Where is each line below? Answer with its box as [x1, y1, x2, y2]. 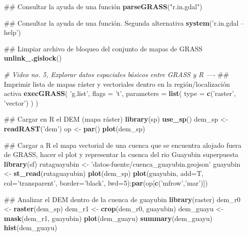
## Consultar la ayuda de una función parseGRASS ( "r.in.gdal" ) [4, 1, 202, 11]
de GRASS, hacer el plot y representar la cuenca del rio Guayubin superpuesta [4, 149, 239, 159]
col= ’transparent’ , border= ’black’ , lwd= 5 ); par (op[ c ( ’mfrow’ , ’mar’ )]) [4, 177, 208, 188]
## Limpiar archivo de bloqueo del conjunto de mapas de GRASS [4, 43, 202, 53]
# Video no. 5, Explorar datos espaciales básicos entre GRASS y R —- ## [4, 69, 229, 79]
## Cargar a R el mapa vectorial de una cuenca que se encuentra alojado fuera [4, 140, 242, 150]
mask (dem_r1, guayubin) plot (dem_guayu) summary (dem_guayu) [4, 213, 213, 223]
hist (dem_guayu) [4, 222, 57, 233]
